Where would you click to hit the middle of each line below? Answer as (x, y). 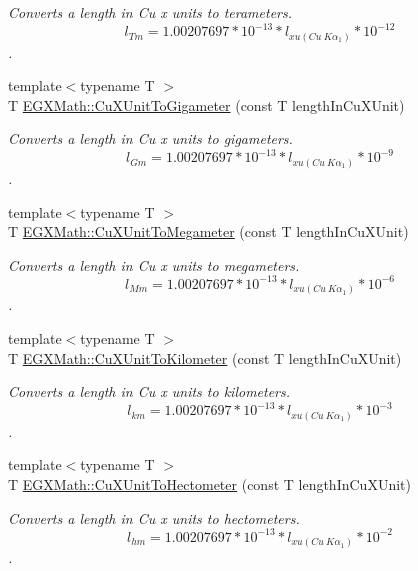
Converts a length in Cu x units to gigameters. (150, 138)
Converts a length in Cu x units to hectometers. (154, 517)
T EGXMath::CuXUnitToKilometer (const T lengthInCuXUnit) (205, 357)
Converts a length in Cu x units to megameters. (154, 264)
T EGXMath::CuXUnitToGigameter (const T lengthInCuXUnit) (206, 104)
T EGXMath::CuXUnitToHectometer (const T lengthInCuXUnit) (209, 483)
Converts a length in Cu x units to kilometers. (149, 391)
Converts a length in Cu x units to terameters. (150, 12)
